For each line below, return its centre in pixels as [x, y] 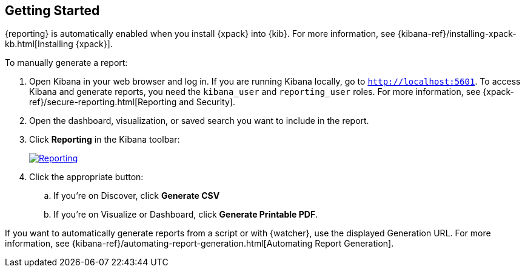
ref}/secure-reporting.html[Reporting [103, 102]
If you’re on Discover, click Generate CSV [137, 196]
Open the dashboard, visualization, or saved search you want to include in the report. [199, 121]
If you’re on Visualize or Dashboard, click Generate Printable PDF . [186, 215]
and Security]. [207, 102]
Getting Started [52, 11]
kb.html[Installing [39, 44]
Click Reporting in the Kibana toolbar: [105, 140]
